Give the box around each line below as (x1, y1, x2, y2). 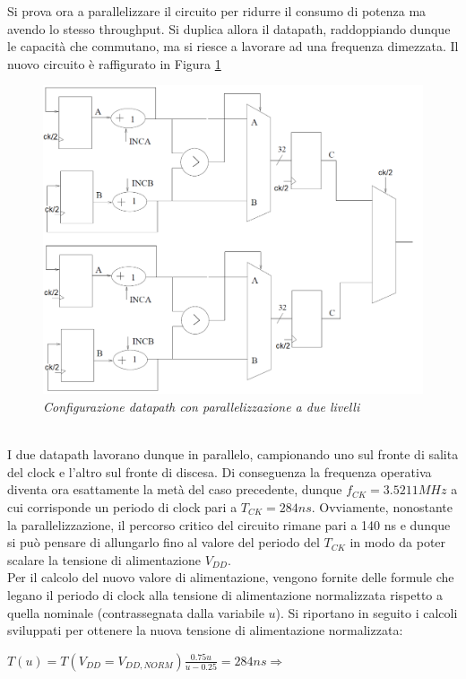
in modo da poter (349, 533, 446, 552)
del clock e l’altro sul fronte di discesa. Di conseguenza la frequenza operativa (7, 462, 432, 481)
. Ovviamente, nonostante (311, 498, 453, 517)
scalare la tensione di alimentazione (7, 550, 202, 569)
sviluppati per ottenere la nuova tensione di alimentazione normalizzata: (7, 621, 403, 640)
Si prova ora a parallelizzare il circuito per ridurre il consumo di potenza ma (7, 2, 427, 20)
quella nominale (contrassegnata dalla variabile (7, 603, 264, 622)
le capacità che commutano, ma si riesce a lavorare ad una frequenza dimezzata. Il (7, 37, 459, 56)
